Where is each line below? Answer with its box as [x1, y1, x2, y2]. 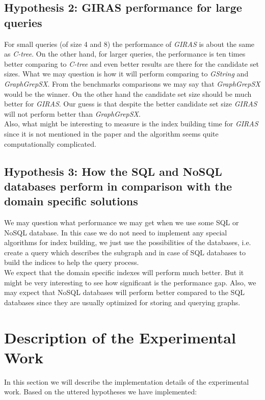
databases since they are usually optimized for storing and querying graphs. [4, 297, 241, 307]
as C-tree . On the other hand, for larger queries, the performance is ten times [4, 48, 246, 59]
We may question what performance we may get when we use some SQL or [4, 217, 239, 228]
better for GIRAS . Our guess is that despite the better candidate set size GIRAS [4, 98, 257, 109]
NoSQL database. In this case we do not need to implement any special [4, 227, 227, 237]
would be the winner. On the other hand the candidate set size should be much [4, 88, 252, 99]
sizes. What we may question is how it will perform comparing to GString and [4, 68, 249, 79]
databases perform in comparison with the [4, 178, 232, 194]
